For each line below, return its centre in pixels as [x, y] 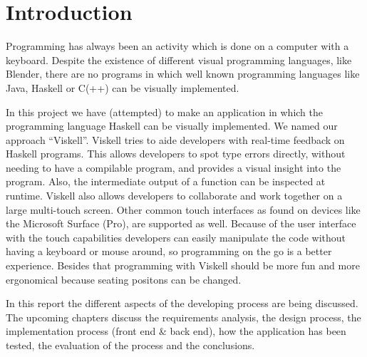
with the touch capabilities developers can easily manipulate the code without [176, 237]
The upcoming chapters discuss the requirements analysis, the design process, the [183, 317]
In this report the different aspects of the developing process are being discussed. [182, 303]
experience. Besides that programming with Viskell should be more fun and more [183, 265]
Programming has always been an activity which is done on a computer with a [177, 46]
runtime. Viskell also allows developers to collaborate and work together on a [174, 196]
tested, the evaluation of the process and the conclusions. [130, 345]
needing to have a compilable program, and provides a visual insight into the [174, 167]
